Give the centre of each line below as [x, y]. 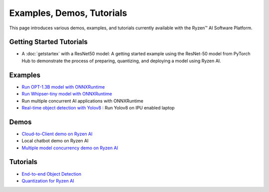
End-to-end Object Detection [52, 174]
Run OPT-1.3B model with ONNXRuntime [63, 87]
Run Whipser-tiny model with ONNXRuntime [67, 94]
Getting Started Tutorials [49, 42]
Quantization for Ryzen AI [48, 181]
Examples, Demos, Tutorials [68, 13]
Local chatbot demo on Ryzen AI [55, 141]
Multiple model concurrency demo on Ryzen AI [70, 148]
